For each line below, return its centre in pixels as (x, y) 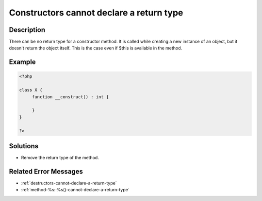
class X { (31, 90)
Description (27, 30)
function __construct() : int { (70, 97)
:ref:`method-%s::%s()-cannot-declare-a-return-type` (75, 190)
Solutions (24, 146)
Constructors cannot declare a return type (96, 13)
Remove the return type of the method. (60, 158)
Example (22, 62)
